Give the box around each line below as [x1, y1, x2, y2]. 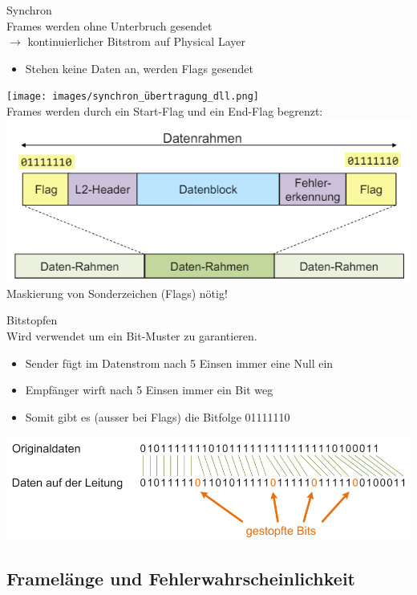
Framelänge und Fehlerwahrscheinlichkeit [6, 566, 355, 591]
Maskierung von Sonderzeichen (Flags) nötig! [6, 284, 228, 301]
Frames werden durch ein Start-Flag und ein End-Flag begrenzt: [6, 103, 323, 120]
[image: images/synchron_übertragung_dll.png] [6, 91, 259, 103]
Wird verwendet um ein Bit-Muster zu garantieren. [6, 327, 257, 344]
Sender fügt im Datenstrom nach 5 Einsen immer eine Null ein [25, 354, 334, 371]
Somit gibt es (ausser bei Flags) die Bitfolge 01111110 [25, 408, 290, 425]
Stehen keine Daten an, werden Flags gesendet [25, 59, 253, 76]
